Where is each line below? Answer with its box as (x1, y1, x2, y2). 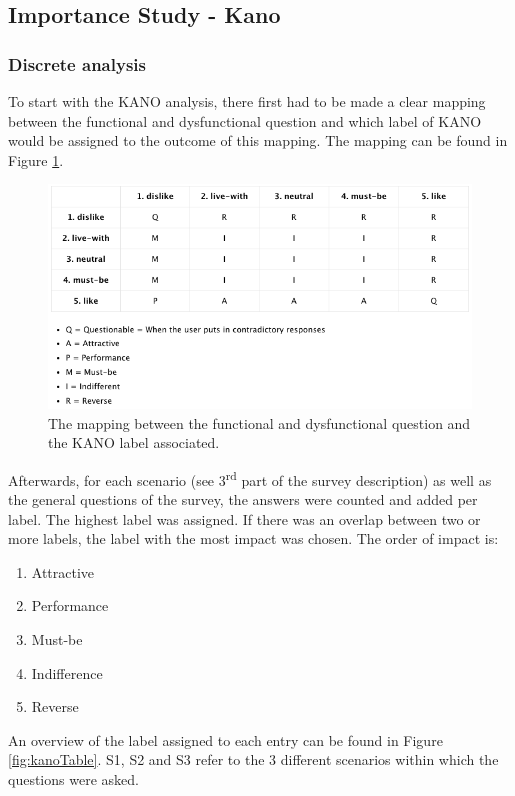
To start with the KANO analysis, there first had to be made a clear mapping (8, 91, 486, 111)
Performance (31, 595, 109, 616)
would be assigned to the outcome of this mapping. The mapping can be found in (8, 130, 508, 151)
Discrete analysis (8, 51, 146, 76)
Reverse (31, 696, 79, 717)
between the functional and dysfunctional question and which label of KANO (8, 110, 482, 131)
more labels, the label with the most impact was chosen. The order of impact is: (8, 528, 499, 549)
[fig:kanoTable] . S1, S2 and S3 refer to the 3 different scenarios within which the (8, 749, 499, 770)
